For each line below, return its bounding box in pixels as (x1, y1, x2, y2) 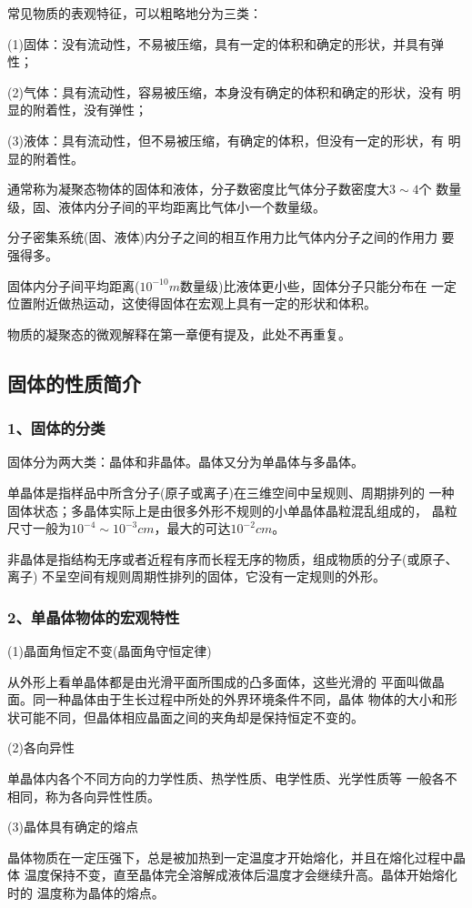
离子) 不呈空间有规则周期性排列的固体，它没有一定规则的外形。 (7, 567, 387, 586)
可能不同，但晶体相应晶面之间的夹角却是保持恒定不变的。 (19, 707, 364, 726)
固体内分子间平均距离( (7, 276, 140, 295)
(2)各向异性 (7, 738, 75, 757)
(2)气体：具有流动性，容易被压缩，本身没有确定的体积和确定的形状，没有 (7, 82, 444, 101)
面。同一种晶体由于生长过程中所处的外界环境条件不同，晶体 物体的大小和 (7, 690, 445, 709)
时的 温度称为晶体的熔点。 (7, 883, 165, 903)
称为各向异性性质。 (45, 786, 160, 805)
